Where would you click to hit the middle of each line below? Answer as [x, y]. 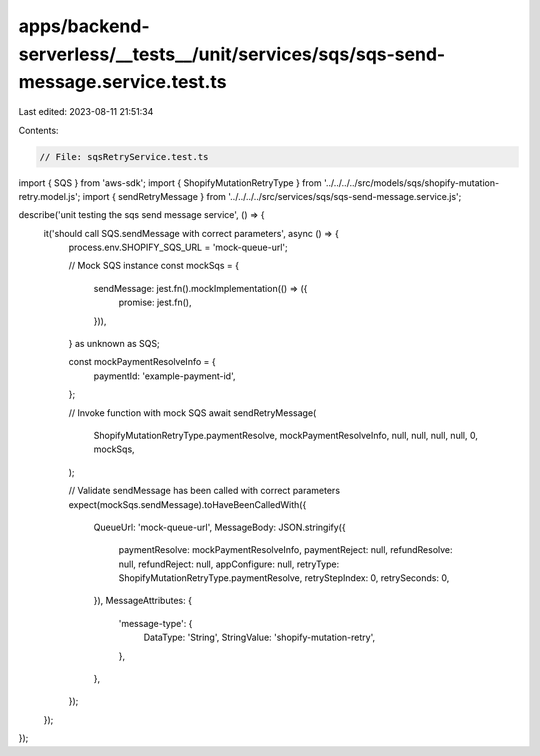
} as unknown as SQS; [114, 344]
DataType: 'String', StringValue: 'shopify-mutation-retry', [259, 637]
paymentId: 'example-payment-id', [164, 376]
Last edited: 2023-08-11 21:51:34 [86, 112]
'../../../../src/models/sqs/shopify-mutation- [411, 182]
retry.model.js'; [49, 196]
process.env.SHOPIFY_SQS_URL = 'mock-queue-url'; [178, 247]
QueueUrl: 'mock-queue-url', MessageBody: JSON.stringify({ [219, 527]
